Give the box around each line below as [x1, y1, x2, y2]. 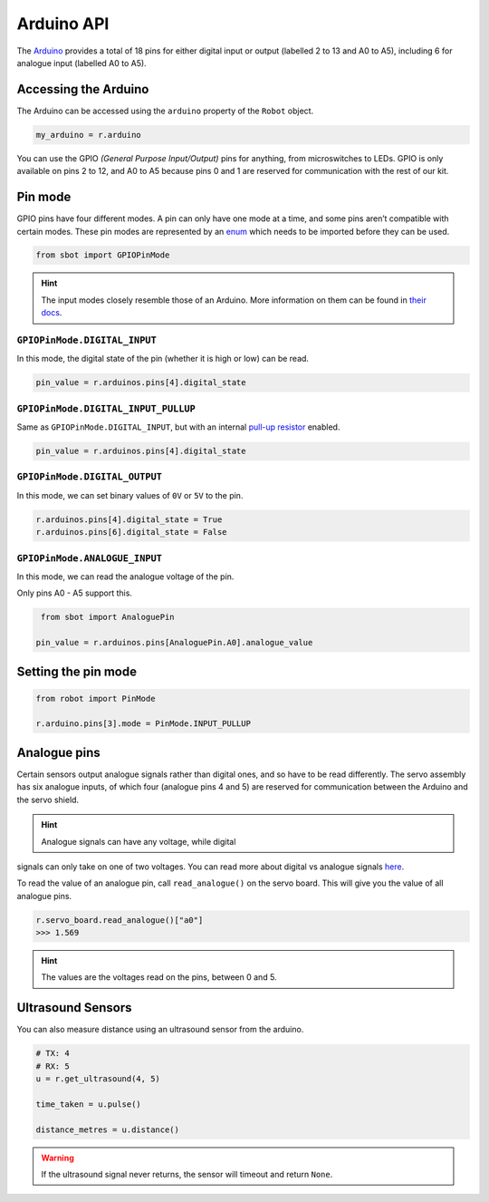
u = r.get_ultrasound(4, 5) [35, 1074, 160, 1084]
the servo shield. [16, 794, 80, 805]
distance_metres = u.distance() [35, 1124, 180, 1135]
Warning [41, 1152, 74, 1163]
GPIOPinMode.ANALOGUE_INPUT [16, 552, 163, 564]
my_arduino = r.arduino [35, 130, 142, 140]
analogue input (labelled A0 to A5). [16, 57, 147, 68]
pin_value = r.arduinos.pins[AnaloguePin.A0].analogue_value [35, 637, 313, 648]
